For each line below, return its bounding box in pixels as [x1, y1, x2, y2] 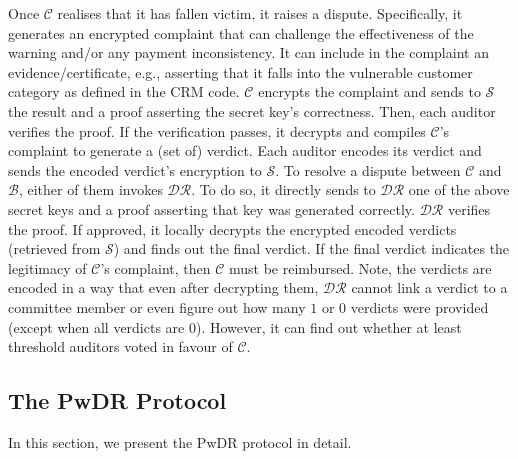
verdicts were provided [350, 296, 489, 317]
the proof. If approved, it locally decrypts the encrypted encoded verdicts [8, 218, 457, 239]
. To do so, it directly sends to [191, 179, 376, 200]
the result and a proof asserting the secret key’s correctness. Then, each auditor [8, 100, 496, 121]
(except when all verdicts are [8, 316, 185, 337]
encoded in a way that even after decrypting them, [8, 277, 319, 298]
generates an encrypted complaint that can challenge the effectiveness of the [8, 22, 474, 43]
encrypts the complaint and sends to [258, 81, 481, 102]
